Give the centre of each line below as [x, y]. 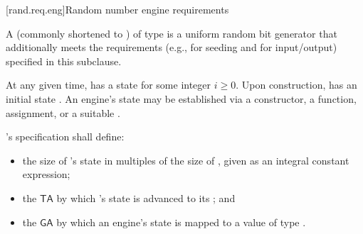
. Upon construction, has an [296, 85]
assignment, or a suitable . [63, 112]
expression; [46, 174]
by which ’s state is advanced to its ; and [146, 197]
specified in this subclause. [64, 61]
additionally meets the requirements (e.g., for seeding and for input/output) [172, 47]
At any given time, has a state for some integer [109, 85]
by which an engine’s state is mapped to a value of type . [181, 222]
